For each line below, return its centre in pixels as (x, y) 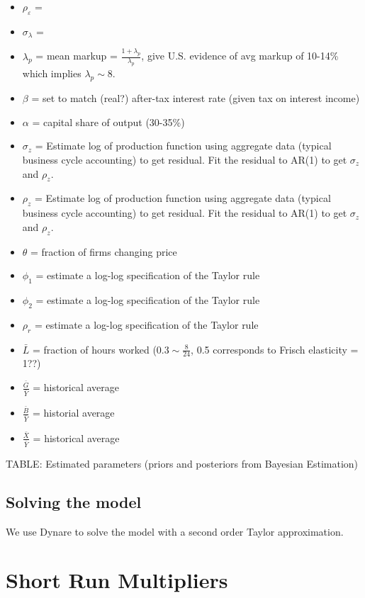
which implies (52, 73)
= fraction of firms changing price (104, 251)
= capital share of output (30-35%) (108, 122)
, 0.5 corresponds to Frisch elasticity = (275, 349)
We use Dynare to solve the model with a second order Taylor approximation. (175, 531)
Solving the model (74, 501)
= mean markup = (77, 56)
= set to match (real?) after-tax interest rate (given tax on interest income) (196, 98)
